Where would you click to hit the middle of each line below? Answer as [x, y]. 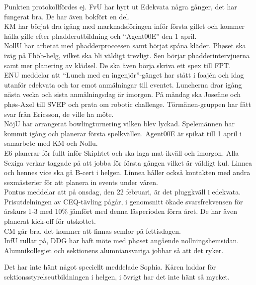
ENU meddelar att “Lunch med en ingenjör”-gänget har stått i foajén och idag [124, 75]
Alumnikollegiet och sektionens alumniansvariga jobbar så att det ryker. [114, 250]
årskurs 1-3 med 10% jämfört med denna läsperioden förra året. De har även [121, 211]
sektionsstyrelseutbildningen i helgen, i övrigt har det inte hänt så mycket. [117, 277]
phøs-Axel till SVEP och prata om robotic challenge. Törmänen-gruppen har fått [128, 104]
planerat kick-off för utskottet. [50, 221]
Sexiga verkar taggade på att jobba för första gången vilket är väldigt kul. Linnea [128, 162]
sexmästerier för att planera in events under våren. [81, 182]
